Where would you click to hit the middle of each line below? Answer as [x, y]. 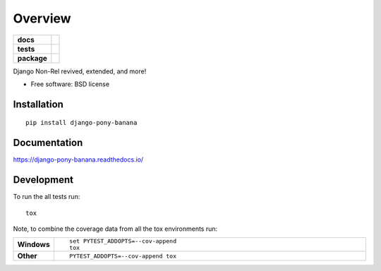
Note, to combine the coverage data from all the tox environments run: [115, 229]
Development [43, 180]
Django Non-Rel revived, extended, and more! [80, 71]
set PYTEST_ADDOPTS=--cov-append [123, 241]
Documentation [48, 143]
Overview [42, 18]
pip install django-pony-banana [81, 123]
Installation [38, 104]
